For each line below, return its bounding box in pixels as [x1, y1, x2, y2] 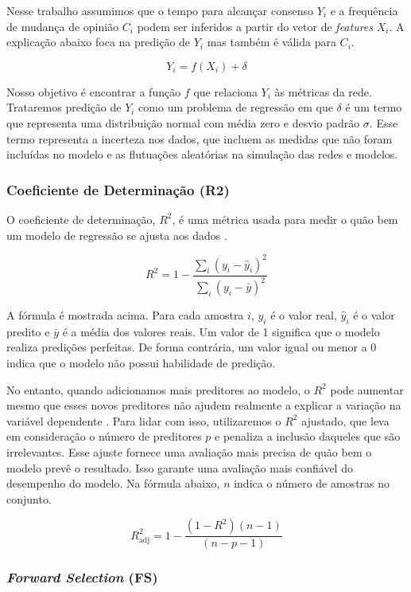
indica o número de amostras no [234, 475, 390, 492]
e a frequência [330, 2, 398, 18]
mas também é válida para [207, 33, 336, 50]
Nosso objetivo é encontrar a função [6, 83, 181, 100]
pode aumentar [330, 381, 404, 398]
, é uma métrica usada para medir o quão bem [172, 210, 398, 227]
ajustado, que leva [301, 412, 390, 429]
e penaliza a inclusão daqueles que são [215, 428, 401, 445]
